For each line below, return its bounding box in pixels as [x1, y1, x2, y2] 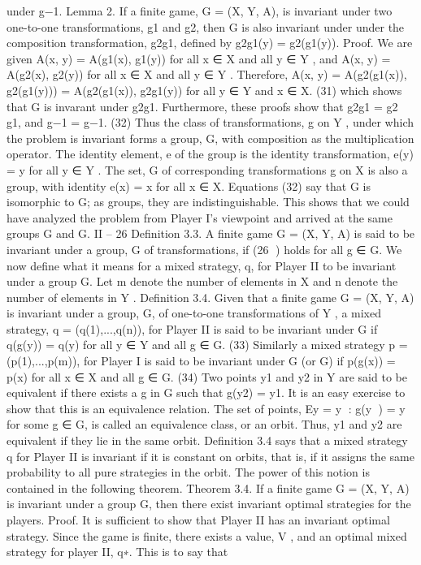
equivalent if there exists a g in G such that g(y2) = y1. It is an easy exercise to [7, 384, 406, 401]
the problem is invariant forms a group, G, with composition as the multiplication [7, 129, 414, 146]
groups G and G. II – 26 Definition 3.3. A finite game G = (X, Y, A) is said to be [7, 225, 415, 242]
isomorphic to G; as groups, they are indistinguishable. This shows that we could [7, 193, 410, 210]
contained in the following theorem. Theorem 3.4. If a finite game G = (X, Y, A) [7, 479, 410, 496]
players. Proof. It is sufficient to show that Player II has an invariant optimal [7, 511, 390, 528]
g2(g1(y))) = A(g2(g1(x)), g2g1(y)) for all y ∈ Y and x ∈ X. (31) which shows [7, 81, 402, 98]
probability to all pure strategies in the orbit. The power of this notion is [7, 464, 370, 481]
